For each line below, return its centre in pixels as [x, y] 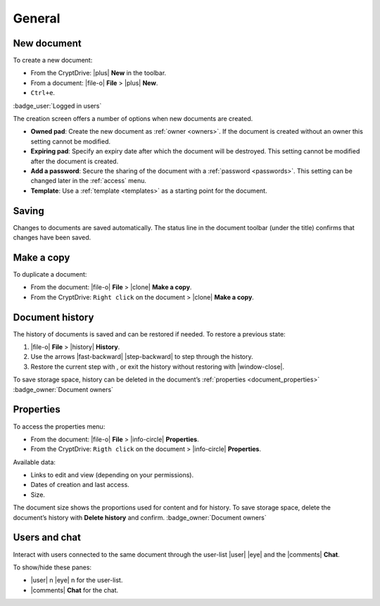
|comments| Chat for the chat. [75, 590]
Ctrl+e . [43, 93]
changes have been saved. [52, 238]
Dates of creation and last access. [80, 485]
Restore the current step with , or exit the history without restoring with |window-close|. [158, 367]
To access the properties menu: [59, 427]
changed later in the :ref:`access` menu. [89, 181]
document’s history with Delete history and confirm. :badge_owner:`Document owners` [140, 517]
